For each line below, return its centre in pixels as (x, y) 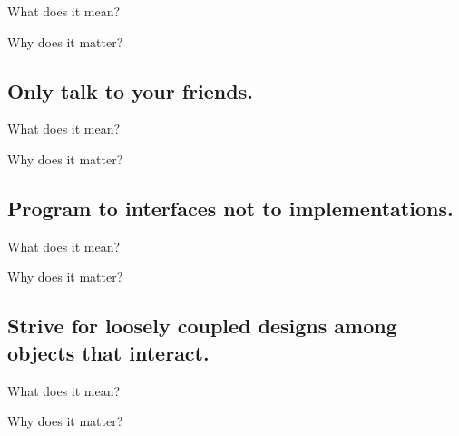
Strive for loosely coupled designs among (202, 326)
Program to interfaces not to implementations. (230, 208)
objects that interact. (108, 352)
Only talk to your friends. (130, 90)
